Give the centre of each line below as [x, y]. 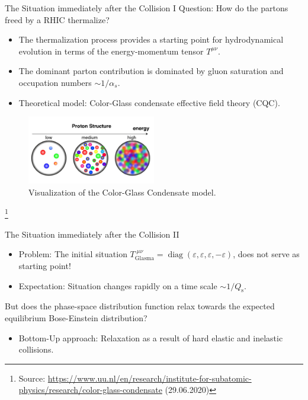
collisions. [36, 349]
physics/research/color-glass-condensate [90, 390]
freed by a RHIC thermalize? [57, 19]
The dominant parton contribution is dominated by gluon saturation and [151, 71]
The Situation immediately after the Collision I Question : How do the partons [147, 8]
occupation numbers [55, 82]
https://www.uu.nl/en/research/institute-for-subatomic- [150, 378]
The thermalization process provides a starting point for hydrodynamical [151, 39]
